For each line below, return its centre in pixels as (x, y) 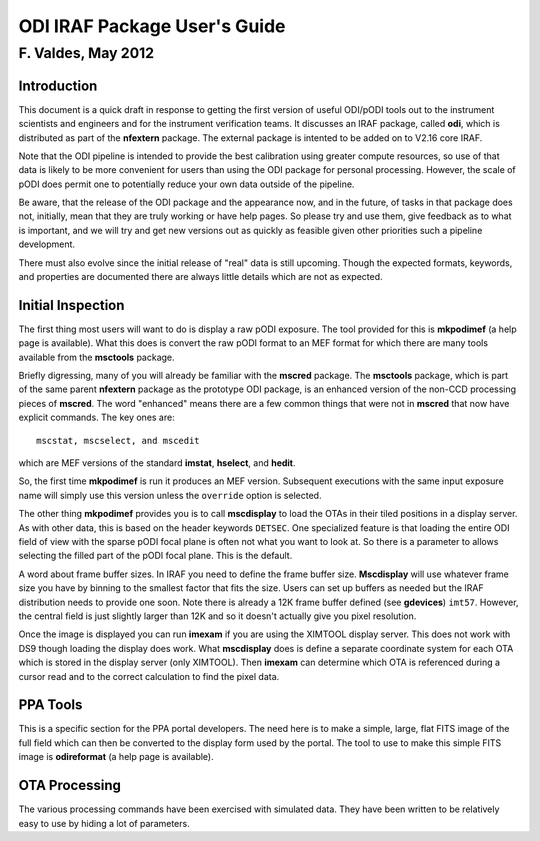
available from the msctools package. (96, 357)
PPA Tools (50, 705)
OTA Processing (70, 785)
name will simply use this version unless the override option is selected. (170, 495)
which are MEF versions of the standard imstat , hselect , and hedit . (157, 463)
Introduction (58, 85)
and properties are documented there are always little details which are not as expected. (201, 277)
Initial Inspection (71, 305)
